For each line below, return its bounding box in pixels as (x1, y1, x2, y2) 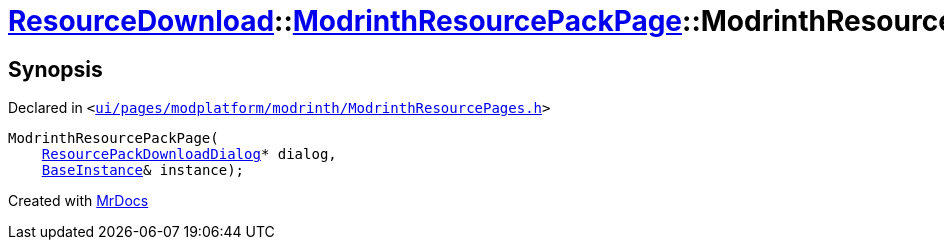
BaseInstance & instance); (41, 162, 245, 179)
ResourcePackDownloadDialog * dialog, (41, 146, 337, 163)
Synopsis (8, 56, 103, 82)
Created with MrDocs (8, 192, 149, 210)
